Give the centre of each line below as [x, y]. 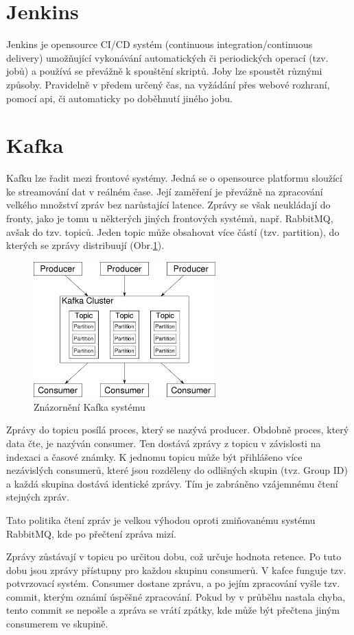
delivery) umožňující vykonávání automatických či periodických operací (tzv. [167, 57]
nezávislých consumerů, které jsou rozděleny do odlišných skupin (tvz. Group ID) [177, 470]
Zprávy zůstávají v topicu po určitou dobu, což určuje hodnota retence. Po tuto [174, 556]
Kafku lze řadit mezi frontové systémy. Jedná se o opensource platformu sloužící [174, 178]
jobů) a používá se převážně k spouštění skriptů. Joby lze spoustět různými [164, 71]
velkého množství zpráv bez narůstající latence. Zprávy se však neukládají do [168, 205]
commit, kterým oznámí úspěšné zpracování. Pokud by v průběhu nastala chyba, [176, 596]
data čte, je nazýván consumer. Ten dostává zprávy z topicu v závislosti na [164, 443]
